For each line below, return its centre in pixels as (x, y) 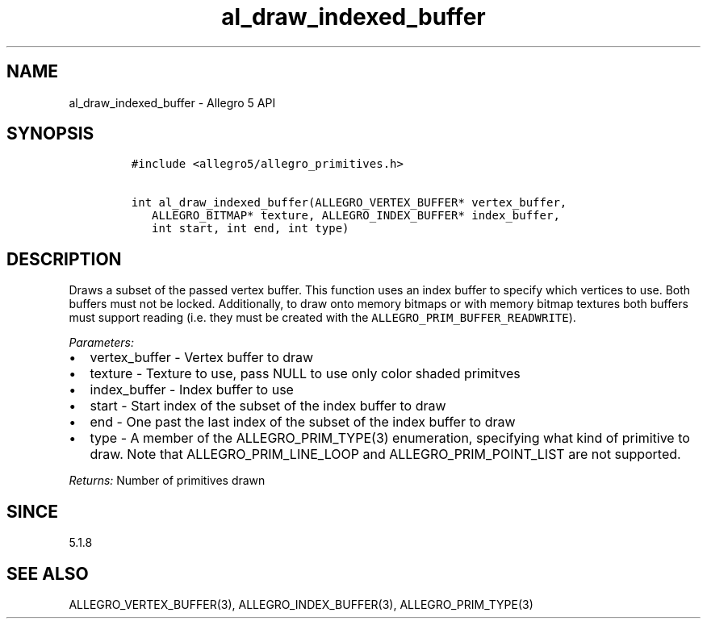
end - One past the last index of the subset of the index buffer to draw (303, 422)
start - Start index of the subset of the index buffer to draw (268, 406)
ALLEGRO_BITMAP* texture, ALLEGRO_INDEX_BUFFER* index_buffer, (356, 216)
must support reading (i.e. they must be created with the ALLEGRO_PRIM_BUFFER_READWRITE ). (322, 318)
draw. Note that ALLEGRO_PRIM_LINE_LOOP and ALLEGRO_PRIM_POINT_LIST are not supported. (385, 454)
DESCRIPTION (64, 259)
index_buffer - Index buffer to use (192, 390)
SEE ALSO (48, 573)
